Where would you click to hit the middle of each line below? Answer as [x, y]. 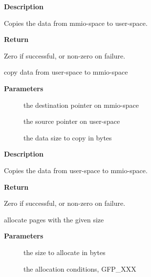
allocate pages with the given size [54, 219]
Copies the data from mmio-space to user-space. [76, 23]
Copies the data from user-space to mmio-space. [76, 170]
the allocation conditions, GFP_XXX [80, 268]
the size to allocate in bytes [65, 252]
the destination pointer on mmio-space [81, 105]
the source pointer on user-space [72, 121]
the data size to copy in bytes [68, 137]
